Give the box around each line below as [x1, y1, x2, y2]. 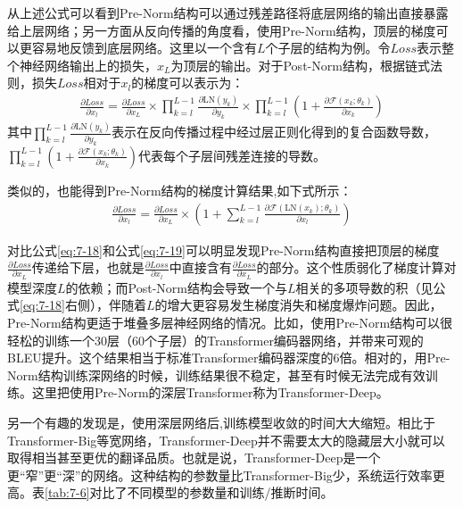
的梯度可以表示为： [131, 73, 244, 92]
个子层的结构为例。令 [265, 38, 391, 57]
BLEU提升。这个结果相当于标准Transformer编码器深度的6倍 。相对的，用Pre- [7, 348, 451, 367]
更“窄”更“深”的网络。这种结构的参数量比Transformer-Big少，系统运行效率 [7, 465, 433, 484]
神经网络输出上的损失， [19, 55, 157, 74]
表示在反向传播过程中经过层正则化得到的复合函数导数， [112, 122, 437, 141]
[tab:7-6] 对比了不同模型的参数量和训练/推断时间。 [45, 483, 334, 502]
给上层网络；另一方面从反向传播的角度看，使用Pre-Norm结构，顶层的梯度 [7, 21, 436, 39]
